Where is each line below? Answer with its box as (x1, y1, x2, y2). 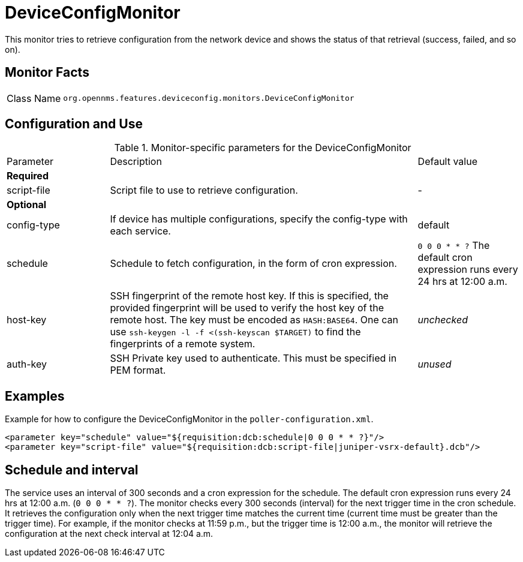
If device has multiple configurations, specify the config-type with (110, 213, 408, 226)
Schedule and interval (5, 462, 139, 477)
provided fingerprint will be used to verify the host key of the (110, 302, 384, 314)
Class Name (7, 92, 61, 104)
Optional (7, 199, 47, 211)
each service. (110, 225, 171, 238)
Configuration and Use (5, 116, 143, 132)
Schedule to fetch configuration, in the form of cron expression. (110, 257, 397, 270)
